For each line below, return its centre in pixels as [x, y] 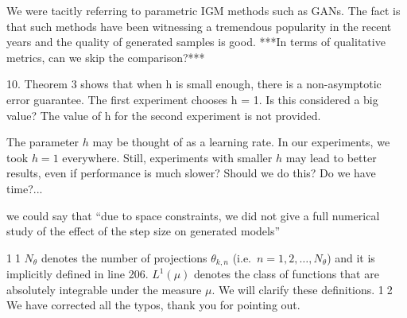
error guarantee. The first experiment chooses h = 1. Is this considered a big [192, 99]
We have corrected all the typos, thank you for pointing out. [153, 305]
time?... [25, 188]
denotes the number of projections [124, 257]
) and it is [351, 257]
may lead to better [331, 157]
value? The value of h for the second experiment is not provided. [164, 115]
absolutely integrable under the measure [104, 289]
